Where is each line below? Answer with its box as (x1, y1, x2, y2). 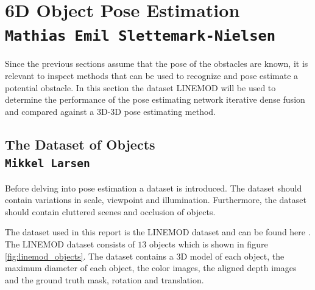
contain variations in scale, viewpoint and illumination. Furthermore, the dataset (5, 193, 306, 206)
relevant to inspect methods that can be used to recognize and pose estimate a (5, 69, 299, 82)
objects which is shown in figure (149, 237, 268, 250)
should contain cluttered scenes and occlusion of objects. (5, 205, 216, 218)
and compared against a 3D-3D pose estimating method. (5, 105, 216, 117)
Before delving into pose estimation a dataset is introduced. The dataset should (5, 181, 302, 194)
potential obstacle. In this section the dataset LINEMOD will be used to (5, 81, 276, 94)
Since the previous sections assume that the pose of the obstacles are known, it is (5, 57, 308, 70)
